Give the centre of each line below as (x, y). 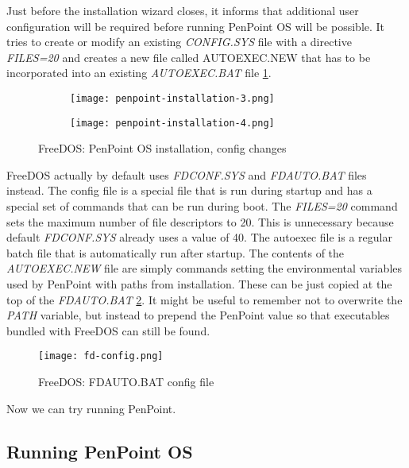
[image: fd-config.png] (101, 356)
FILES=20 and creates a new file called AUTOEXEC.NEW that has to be (189, 57)
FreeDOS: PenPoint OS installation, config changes (162, 148)
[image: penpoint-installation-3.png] (172, 98)
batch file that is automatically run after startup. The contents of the (176, 252)
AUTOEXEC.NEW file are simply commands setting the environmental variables (204, 268)
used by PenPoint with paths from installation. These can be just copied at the (199, 284)
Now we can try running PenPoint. (91, 408)
